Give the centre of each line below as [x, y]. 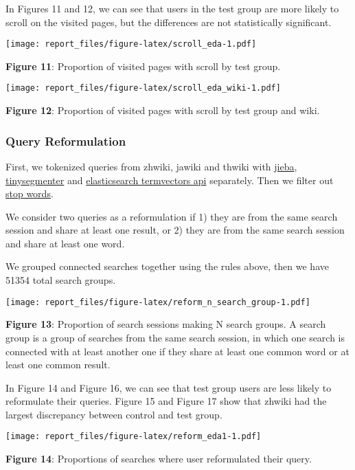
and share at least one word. [65, 243]
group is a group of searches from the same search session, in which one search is [175, 337]
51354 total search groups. [61, 280]
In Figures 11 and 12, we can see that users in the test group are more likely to [172, 8]
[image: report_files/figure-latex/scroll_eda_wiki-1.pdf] [143, 88]
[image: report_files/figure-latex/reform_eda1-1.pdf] [134, 437]
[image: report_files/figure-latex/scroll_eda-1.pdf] [131, 44]
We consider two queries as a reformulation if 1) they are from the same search [172, 216]
